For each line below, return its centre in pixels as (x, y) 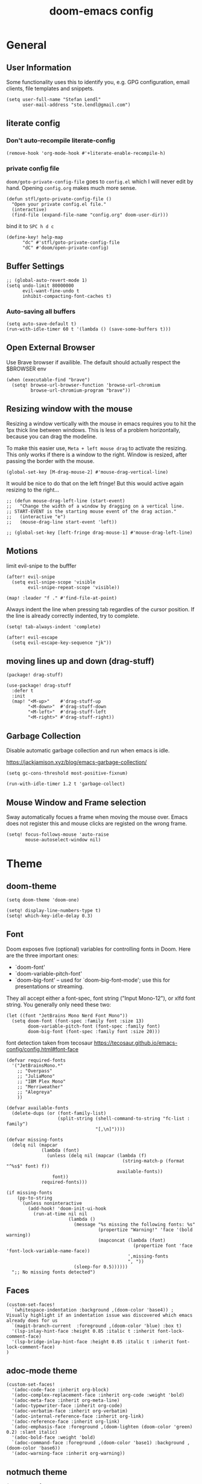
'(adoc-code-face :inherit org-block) (61, 1390)
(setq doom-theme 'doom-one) (43, 900)
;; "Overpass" (35, 1071)
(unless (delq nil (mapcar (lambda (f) (97, 1155)
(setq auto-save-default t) (42, 324)
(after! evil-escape (32, 637)
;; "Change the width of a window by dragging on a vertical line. (96, 506)
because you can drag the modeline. (52, 436)
